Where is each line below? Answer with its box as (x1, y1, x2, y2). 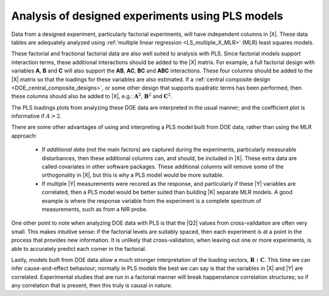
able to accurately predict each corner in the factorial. (11, 245, 147, 252)
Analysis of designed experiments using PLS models (11, 9, 283, 23)
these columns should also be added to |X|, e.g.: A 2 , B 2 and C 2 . (11, 92, 173, 100)
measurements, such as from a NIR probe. (41, 205, 148, 213)
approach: (11, 132, 37, 139)
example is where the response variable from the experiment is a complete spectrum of (41, 197, 261, 204)
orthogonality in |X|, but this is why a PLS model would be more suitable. (41, 171, 224, 179)
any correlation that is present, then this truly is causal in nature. (11, 282, 173, 289)
